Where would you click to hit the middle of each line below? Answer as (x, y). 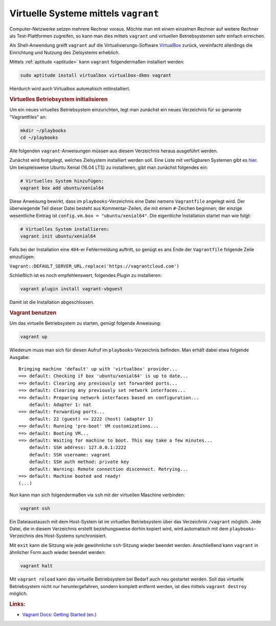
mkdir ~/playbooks (43, 130)
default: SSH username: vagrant (70, 455)
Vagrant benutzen (33, 313)
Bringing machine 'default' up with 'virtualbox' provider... (98, 369)
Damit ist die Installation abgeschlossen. (52, 302)
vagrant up (34, 337)
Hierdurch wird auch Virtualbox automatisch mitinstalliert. (70, 89)
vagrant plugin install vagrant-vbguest (71, 289)
